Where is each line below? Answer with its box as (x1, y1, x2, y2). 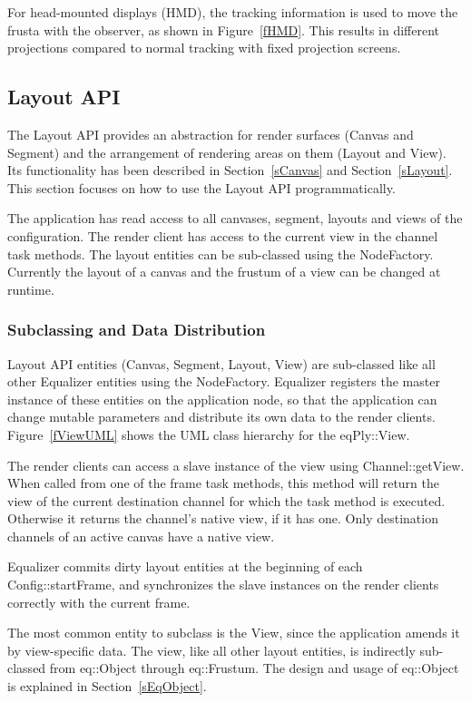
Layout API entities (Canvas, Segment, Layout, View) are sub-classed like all (7, 354, 436, 373)
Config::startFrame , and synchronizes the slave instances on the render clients (7, 575, 439, 594)
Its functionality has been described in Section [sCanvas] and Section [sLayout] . (7, 161, 453, 180)
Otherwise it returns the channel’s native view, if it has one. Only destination (7, 509, 438, 528)
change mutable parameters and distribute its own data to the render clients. (7, 407, 436, 426)
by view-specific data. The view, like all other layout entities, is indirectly (7, 640, 416, 659)
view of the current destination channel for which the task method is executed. (7, 491, 446, 510)
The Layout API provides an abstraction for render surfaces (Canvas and (7, 124, 414, 143)
